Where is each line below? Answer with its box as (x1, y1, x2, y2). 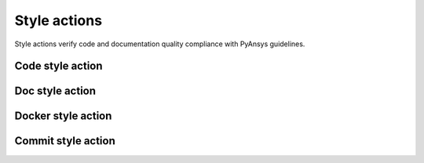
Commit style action (14, 134, 115, 148)
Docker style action (14, 110, 112, 123)
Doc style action (14, 85, 97, 98)
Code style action (14, 60, 103, 73)
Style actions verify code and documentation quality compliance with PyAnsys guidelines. (14, 39, 305, 49)
